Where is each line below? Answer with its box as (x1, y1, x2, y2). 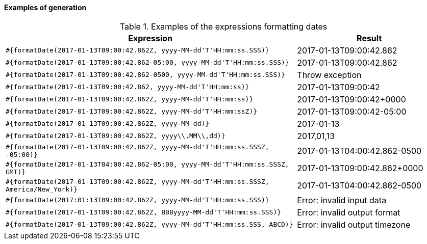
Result (357, 33, 382, 43)
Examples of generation (4, 3, 87, 12)
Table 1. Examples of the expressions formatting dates (119, 21, 328, 32)
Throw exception (297, 69, 362, 80)
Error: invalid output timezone (297, 219, 411, 230)
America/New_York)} (6, 185, 78, 193)
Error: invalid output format (297, 207, 400, 218)
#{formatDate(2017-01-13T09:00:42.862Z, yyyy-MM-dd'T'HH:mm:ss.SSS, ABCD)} (6, 221, 293, 229)
